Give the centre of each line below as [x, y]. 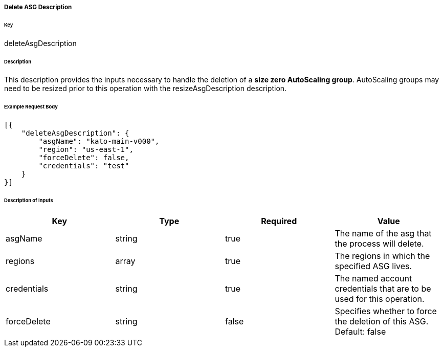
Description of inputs [29, 200]
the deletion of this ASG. [382, 321]
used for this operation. [380, 299]
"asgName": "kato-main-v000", [99, 141]
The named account [373, 278]
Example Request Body [31, 107]
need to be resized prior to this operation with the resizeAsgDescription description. [146, 89]
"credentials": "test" [84, 166]
